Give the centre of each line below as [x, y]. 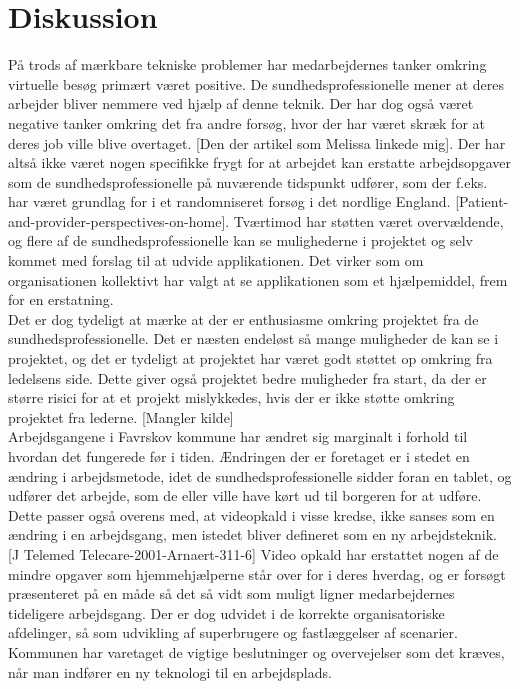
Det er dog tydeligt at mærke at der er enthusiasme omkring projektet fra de [243, 318]
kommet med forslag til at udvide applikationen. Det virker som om [216, 260]
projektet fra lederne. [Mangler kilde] [121, 416]
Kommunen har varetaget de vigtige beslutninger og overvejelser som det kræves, [256, 651]
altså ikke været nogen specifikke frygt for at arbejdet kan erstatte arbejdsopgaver [260, 162]
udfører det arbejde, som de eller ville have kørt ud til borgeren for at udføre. [245, 495]
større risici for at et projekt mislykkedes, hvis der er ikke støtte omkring [231, 397]
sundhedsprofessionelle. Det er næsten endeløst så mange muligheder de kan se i [253, 338]
